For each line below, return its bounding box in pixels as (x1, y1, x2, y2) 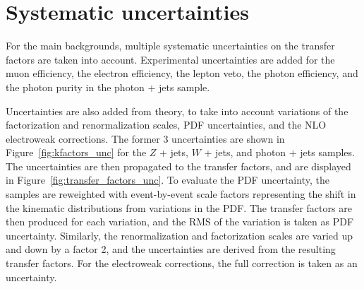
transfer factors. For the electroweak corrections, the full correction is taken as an (6, 256, 358, 271)
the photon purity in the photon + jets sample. (6, 79, 210, 94)
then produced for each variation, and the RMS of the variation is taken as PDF (6, 214, 354, 229)
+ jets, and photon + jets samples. (204, 145, 355, 160)
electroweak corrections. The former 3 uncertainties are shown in (6, 131, 285, 146)
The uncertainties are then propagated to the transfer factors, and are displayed (6, 158, 351, 173)
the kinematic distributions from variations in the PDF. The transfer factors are (6, 200, 352, 215)
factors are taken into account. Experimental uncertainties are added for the (6, 52, 335, 66)
